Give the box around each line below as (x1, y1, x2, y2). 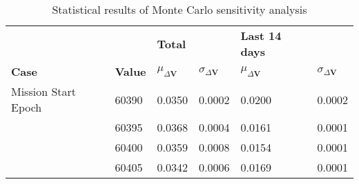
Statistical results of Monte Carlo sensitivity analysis (52, 1, 307, 17)
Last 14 (240, 28, 282, 43)
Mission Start (11, 83, 77, 99)
